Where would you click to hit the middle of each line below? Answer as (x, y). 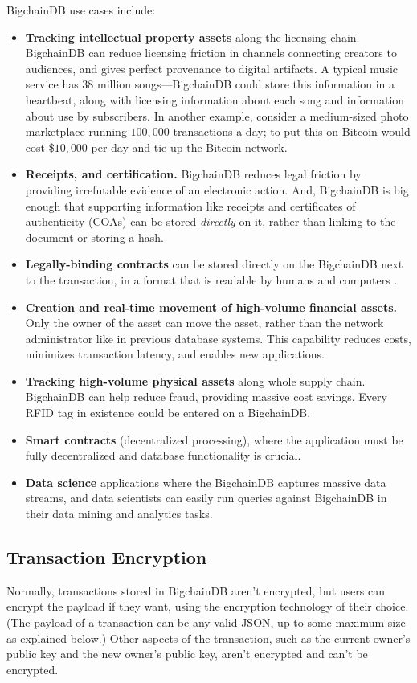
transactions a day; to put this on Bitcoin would (292, 131)
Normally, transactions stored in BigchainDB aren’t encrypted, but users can (196, 590)
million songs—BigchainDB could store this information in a (246, 84)
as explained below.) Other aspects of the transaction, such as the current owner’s (208, 638)
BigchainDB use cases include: (81, 10)
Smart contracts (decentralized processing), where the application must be (214, 439)
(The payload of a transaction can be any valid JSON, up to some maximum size (206, 622)
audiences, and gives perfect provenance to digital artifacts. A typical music (211, 68)
